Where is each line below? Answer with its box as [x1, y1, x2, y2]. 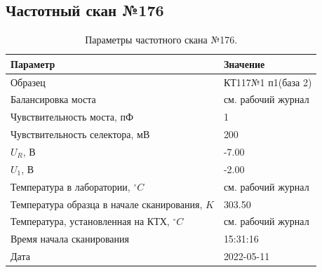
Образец [11, 74, 46, 89]
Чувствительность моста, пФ [11, 109, 134, 124]
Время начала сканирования [11, 231, 129, 246]
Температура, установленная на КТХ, [11, 214, 170, 229]
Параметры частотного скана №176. [85, 32, 238, 47]
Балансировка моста [11, 92, 96, 107]
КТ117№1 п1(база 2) [223, 74, 312, 89]
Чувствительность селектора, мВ [11, 127, 150, 142]
